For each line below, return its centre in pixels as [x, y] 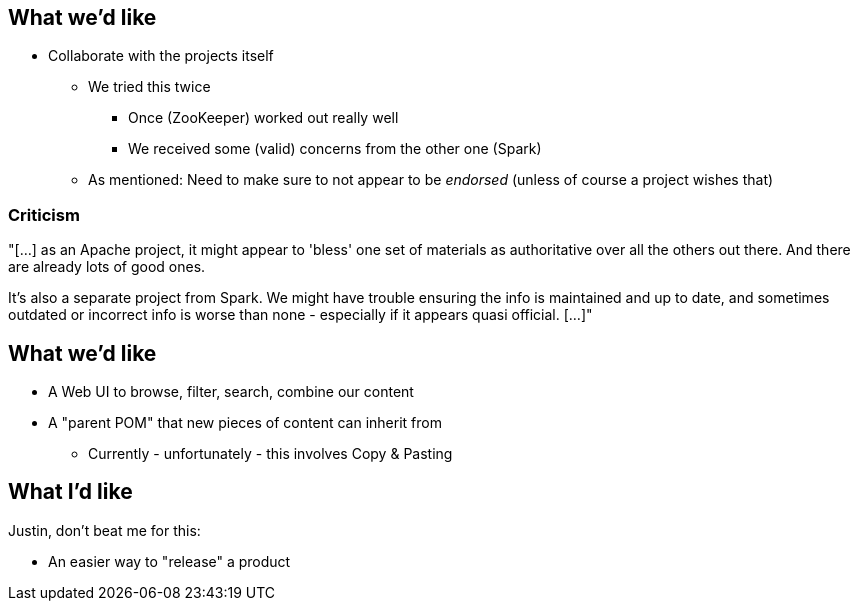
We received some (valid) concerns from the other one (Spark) [335, 149]
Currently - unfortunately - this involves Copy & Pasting [270, 454]
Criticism [44, 214]
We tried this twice [149, 87]
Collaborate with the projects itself [161, 56]
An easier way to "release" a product [169, 561]
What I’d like [70, 492]
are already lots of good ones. [107, 267]
